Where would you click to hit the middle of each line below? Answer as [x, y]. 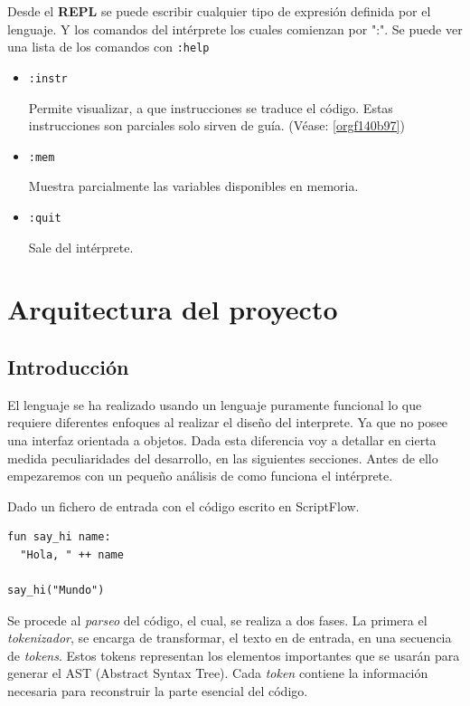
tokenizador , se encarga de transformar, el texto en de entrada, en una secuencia [230, 638]
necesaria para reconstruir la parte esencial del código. [158, 691]
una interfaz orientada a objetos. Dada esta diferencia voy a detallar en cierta [222, 439]
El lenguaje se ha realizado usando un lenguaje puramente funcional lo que [215, 404]
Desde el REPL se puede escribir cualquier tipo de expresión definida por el [219, 11]
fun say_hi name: [59, 537]
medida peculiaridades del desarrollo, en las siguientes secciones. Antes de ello [223, 458]
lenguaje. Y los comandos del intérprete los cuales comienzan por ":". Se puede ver [235, 29]
